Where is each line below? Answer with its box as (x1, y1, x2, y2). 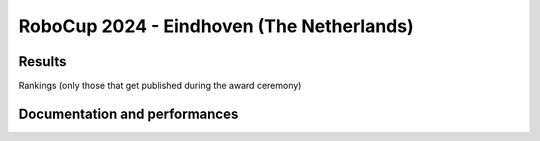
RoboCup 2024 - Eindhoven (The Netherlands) (18, 15, 414, 37)
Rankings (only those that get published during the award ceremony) (18, 80, 302, 92)
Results (18, 53, 67, 70)
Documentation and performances (18, 105, 239, 122)
